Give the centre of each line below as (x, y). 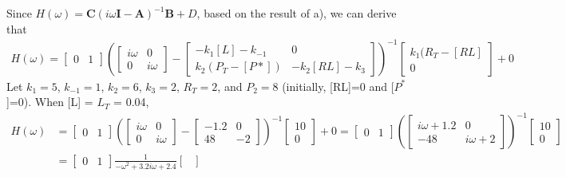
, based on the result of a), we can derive (297, 13)
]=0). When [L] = (50, 102)
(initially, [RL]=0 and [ (338, 86)
